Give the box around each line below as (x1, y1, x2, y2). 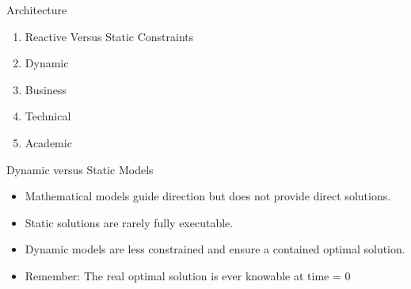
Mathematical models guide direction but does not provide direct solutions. (25, 188, 391, 204)
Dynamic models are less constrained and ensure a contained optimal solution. (25, 241, 405, 257)
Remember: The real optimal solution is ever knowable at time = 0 (25, 267, 351, 283)
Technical (25, 108, 71, 124)
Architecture (6, 2, 67, 17)
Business (25, 81, 67, 97)
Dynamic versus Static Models (6, 161, 154, 177)
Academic (25, 134, 72, 150)
